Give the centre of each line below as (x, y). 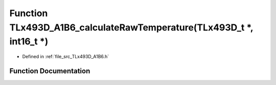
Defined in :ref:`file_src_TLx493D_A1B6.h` (66, 57)
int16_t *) (29, 42)
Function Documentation (50, 71)
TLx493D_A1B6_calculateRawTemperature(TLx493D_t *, (131, 27)
